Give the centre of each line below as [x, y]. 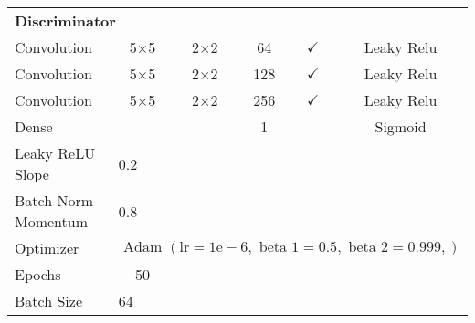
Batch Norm [54, 200]
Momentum [52, 221]
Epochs [38, 274]
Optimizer [47, 248]
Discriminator [65, 21]
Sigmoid [401, 126]
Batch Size [48, 301]
